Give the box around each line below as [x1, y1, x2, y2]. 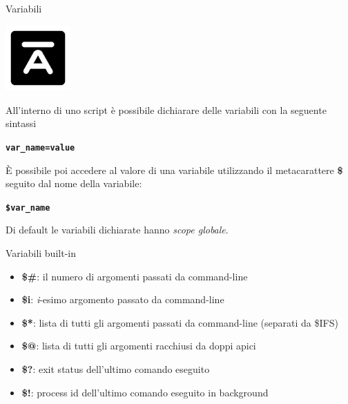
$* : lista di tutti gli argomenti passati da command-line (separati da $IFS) [21, 315, 338, 329]
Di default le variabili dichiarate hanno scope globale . [6, 222, 229, 237]
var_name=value [6, 142, 75, 153]
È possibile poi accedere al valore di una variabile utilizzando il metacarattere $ [6, 162, 343, 177]
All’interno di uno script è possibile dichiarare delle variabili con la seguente [6, 102, 327, 117]
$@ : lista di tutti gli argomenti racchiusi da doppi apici [21, 338, 256, 353]
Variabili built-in [6, 245, 76, 260]
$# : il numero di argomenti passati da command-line [21, 269, 248, 283]
